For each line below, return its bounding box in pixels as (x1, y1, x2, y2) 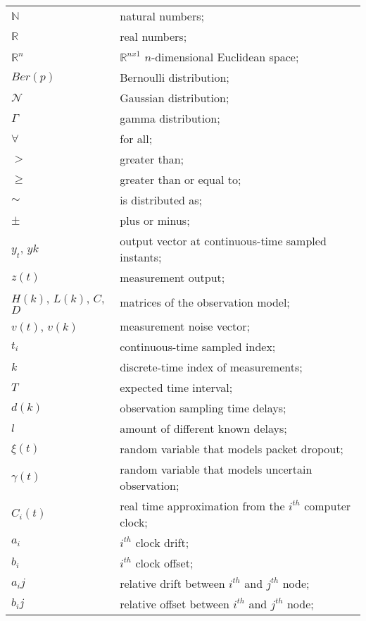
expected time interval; (120, 379, 233, 395)
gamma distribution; (120, 110, 220, 126)
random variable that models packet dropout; (120, 441, 343, 457)
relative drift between (120, 575, 225, 591)
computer (304, 498, 351, 514)
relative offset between (120, 596, 229, 612)
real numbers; (120, 28, 187, 44)
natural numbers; (120, 8, 204, 24)
